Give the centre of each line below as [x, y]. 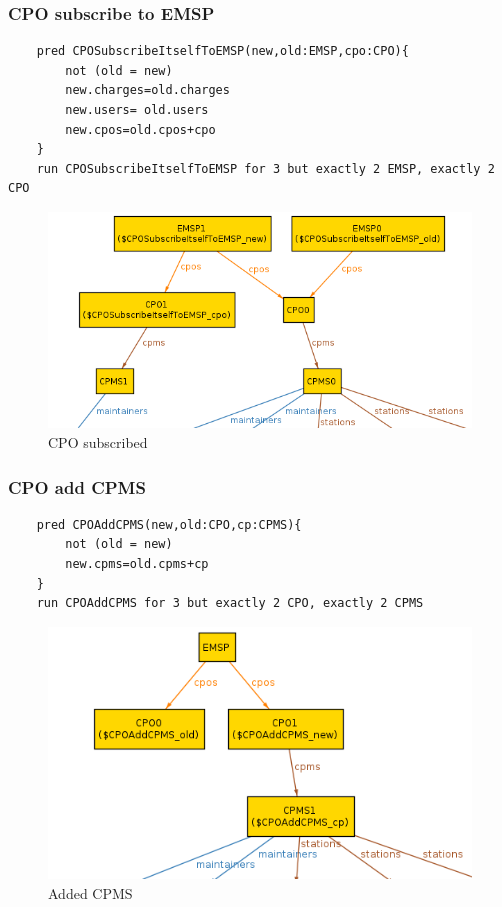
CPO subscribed [98, 442]
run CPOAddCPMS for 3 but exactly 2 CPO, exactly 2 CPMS [230, 603]
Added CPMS [90, 893]
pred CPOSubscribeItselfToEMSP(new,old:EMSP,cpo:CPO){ [222, 51]
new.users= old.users [137, 110]
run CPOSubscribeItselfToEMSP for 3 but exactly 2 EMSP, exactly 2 [265, 168]
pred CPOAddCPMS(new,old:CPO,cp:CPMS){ [169, 524]
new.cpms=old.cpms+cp [137, 564]
